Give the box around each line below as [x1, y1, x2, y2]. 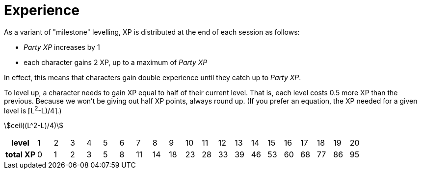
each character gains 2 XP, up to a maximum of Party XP [24, 58, 208, 66]
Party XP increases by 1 [24, 43, 100, 51]
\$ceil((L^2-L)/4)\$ [4, 121, 64, 130]
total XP [5, 150, 36, 160]
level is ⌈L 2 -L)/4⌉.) [4, 105, 62, 115]
